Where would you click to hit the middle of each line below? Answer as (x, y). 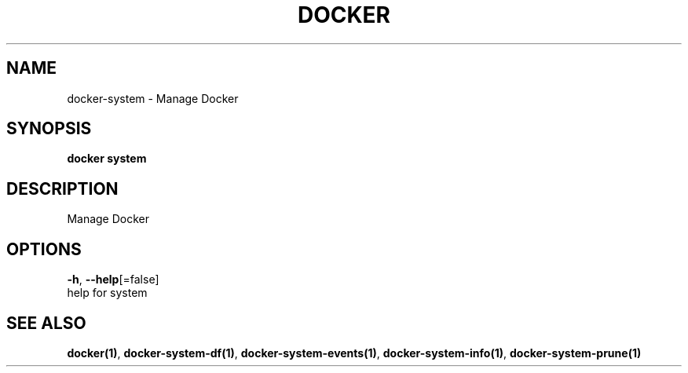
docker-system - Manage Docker (153, 98)
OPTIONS (44, 249)
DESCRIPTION (62, 188)
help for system (107, 293)
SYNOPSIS (49, 129)
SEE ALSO (46, 323)
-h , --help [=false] (113, 280)
